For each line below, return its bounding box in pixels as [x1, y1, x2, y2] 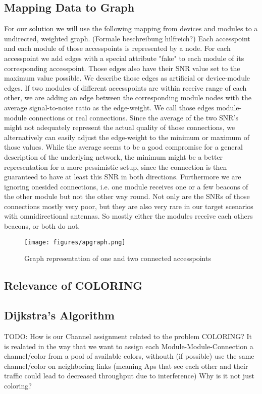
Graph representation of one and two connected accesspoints [24, 253, 211, 264]
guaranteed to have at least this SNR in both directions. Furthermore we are [4, 171, 241, 182]
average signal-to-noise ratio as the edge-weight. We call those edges [4, 102, 215, 112]
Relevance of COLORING [4, 278, 143, 293]
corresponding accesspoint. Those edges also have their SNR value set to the [4, 62, 240, 73]
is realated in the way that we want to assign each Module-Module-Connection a [4, 341, 253, 351]
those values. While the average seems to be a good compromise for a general [4, 142, 243, 152]
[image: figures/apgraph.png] [24, 238, 126, 246]
